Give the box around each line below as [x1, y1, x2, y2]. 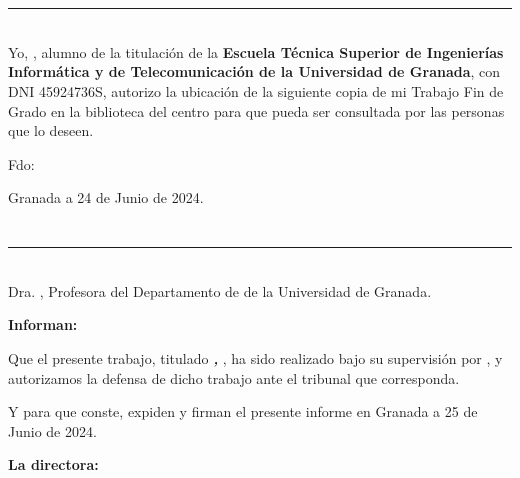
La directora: [8, 454, 99, 475]
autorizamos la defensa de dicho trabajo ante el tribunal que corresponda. [8, 367, 460, 388]
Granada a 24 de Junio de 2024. [8, 187, 204, 208]
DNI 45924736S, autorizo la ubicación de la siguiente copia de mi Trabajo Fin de [8, 80, 504, 101]
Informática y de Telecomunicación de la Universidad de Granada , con [8, 61, 501, 82]
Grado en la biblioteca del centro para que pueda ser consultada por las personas [8, 100, 505, 121]
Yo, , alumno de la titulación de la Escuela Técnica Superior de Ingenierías [8, 41, 504, 62]
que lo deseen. [8, 120, 94, 141]
